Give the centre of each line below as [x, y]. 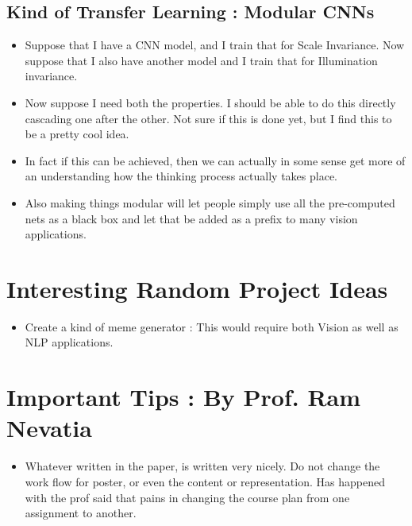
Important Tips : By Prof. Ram [184, 397]
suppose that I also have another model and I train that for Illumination [201, 60]
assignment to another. [81, 513]
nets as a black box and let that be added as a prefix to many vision [191, 218]
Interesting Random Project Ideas [197, 288]
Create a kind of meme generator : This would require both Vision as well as [212, 326]
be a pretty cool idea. [77, 134]
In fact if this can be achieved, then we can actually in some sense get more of [215, 160]
